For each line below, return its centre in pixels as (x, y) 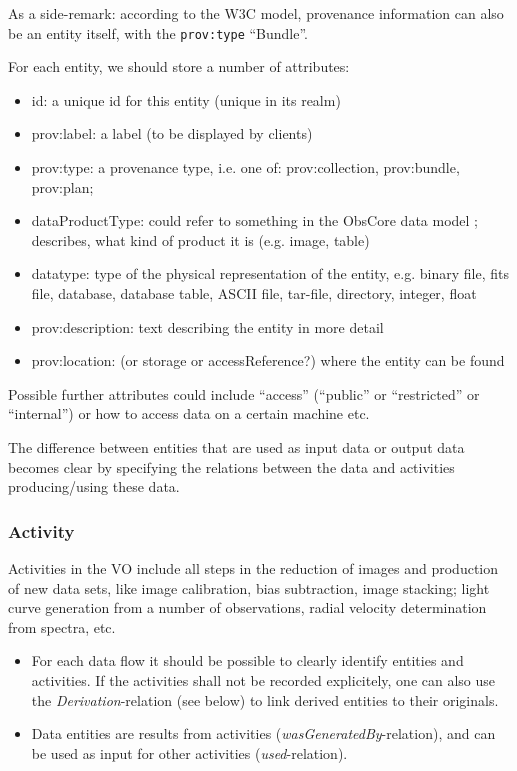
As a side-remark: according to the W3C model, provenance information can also (256, 13)
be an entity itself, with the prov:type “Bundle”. (158, 32)
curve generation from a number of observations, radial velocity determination (247, 607)
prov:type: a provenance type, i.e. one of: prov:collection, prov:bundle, (245, 167)
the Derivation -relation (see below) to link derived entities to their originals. (265, 699)
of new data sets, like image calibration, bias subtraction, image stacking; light (249, 587)
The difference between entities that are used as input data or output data (236, 446)
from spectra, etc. (62, 626)
